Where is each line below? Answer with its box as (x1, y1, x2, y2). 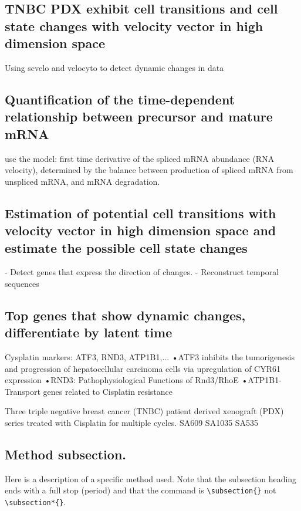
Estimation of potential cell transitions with (5, 204, 276, 222)
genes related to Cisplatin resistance (43, 385, 173, 397)
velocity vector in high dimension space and (5, 221, 276, 239)
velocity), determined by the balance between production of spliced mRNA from (5, 164, 293, 176)
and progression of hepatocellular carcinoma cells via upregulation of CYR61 (5, 362, 281, 374)
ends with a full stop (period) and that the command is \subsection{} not (5, 484, 276, 496)
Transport (5, 385, 40, 397)
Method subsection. (5, 445, 126, 463)
